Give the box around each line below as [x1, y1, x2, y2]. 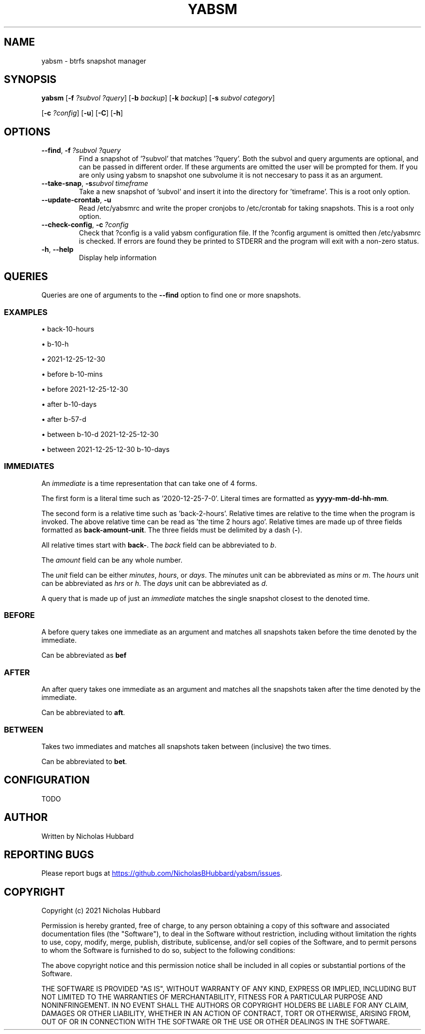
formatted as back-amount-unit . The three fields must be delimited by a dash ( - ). [41, 525, 302, 534]
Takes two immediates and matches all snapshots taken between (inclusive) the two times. [41, 742, 331, 750]
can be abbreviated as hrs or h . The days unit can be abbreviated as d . [41, 579, 268, 587]
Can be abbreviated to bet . [41, 757, 127, 766]
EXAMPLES [4, 307, 48, 317]
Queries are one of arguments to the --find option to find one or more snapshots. [41, 291, 301, 300]
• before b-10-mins [41, 369, 103, 378]
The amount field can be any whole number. [41, 555, 183, 564]
